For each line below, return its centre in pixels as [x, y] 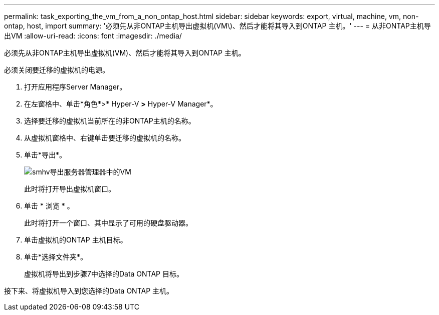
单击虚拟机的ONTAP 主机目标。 [76, 240]
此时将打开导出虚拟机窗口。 [70, 189]
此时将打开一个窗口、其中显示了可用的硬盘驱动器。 [108, 223]
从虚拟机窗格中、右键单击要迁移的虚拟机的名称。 [105, 138]
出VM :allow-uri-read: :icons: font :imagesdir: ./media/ [93, 36]
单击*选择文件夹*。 [56, 257]
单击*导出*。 [45, 155]
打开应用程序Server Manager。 [75, 87]
